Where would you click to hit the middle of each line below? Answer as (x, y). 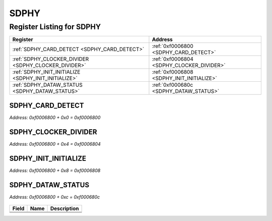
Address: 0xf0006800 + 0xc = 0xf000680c (55, 197)
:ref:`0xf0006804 (173, 59)
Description (64, 208)
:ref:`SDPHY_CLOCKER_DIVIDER (51, 59)
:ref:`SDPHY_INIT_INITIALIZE (46, 72)
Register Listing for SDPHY (55, 27)
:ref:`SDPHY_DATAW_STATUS (47, 85)
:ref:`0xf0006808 (173, 72)
